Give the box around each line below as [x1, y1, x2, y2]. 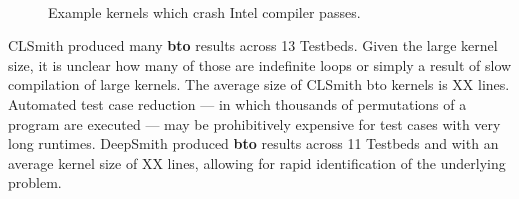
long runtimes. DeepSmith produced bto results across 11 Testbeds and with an [8, 133, 499, 154]
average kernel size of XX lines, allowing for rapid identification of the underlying [8, 152, 506, 173]
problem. [8, 172, 62, 193]
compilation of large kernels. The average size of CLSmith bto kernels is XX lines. [8, 74, 510, 95]
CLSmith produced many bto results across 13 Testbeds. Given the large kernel [8, 35, 498, 56]
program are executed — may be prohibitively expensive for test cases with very [8, 113, 501, 134]
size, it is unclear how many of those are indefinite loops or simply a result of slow [8, 54, 512, 75]
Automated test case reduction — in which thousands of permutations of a [8, 93, 467, 114]
